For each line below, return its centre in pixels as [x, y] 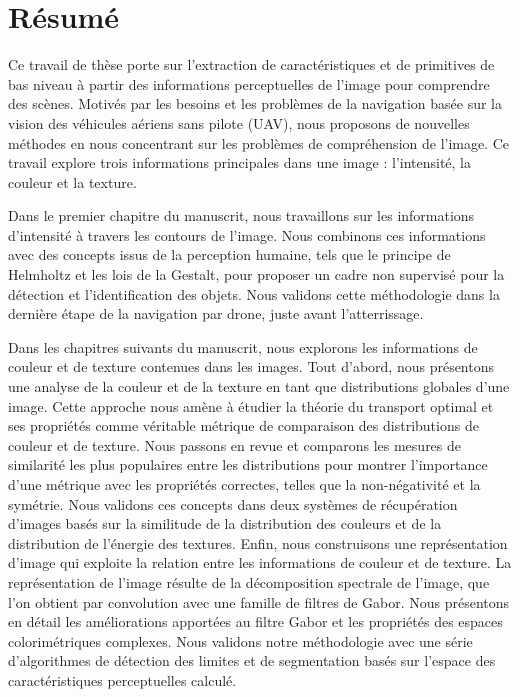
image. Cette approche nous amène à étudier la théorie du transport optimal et [251, 405]
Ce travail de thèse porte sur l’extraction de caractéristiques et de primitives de [251, 64]
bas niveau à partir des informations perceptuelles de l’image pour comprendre [249, 83]
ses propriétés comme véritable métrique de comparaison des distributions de [243, 425]
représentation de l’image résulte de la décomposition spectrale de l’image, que [249, 581]
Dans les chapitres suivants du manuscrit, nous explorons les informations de [243, 346]
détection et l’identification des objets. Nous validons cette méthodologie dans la [254, 293]
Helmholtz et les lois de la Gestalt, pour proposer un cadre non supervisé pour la [256, 274]
